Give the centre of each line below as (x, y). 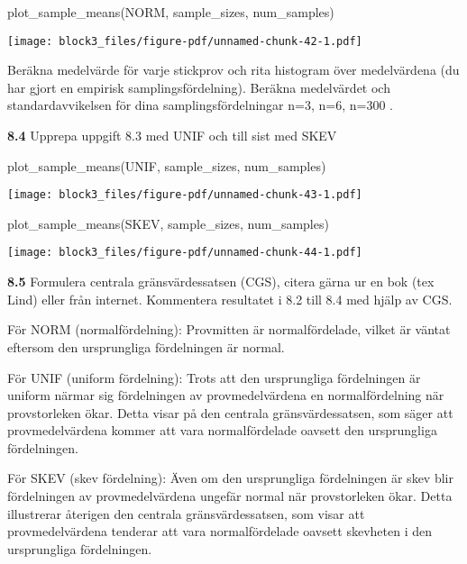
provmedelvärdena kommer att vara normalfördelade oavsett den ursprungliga (222, 430)
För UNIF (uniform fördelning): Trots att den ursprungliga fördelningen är (214, 377)
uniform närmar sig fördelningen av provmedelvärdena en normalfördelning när (226, 395)
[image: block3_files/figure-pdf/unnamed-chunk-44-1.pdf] (185, 253)
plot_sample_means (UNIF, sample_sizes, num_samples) (167, 165)
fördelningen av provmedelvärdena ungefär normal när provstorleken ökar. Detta (230, 496)
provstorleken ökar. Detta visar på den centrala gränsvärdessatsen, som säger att (230, 412)
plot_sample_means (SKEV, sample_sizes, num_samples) (168, 223)
